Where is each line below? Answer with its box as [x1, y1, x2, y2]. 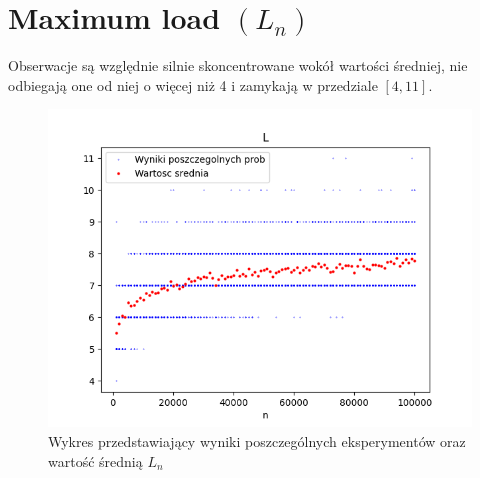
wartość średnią [48, 450, 143, 471]
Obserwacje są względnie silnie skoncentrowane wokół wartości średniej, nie [8, 55, 468, 76]
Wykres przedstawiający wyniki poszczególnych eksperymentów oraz [48, 430, 466, 451]
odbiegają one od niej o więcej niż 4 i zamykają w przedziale [8, 74, 378, 95]
